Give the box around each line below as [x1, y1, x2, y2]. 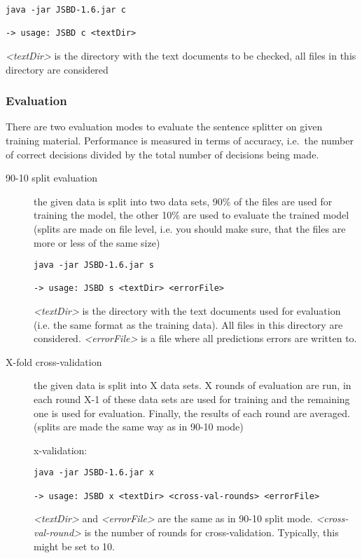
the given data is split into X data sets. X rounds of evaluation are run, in [34, 378, 351, 393]
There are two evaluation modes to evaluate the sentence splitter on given [6, 119, 323, 134]
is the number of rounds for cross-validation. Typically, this [84, 525, 339, 539]
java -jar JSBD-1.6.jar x [34, 468, 154, 478]
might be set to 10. [34, 538, 115, 553]
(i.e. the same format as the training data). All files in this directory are [34, 317, 343, 332]
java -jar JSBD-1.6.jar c [6, 5, 126, 15]
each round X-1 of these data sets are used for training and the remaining [34, 392, 350, 407]
